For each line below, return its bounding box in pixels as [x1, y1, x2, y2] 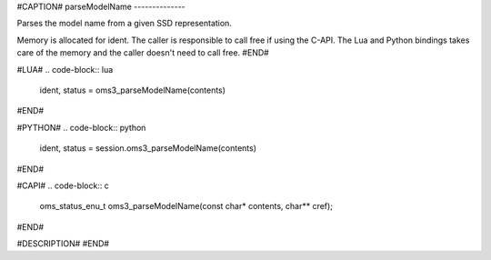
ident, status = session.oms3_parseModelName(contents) [39, 143, 257, 154]
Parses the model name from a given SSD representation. [16, 18, 232, 29]
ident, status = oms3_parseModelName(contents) [39, 85, 226, 95]
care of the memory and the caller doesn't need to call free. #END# [16, 47, 270, 58]
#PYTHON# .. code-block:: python [16, 122, 146, 133]
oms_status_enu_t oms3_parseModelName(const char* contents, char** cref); [39, 201, 334, 212]
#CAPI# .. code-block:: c [16, 180, 109, 191]
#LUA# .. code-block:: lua [16, 64, 114, 75]
